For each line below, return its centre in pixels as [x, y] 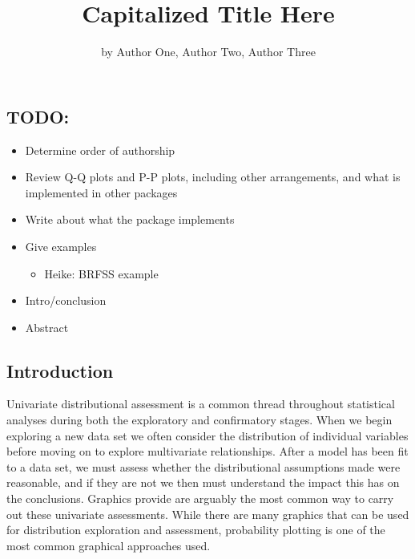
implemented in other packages [101, 192]
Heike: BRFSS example [101, 273]
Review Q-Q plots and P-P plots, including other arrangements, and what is [213, 177]
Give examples [61, 246]
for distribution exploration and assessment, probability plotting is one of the [196, 530]
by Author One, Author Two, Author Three [208, 52]
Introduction [60, 370]
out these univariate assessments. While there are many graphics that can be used [208, 514]
